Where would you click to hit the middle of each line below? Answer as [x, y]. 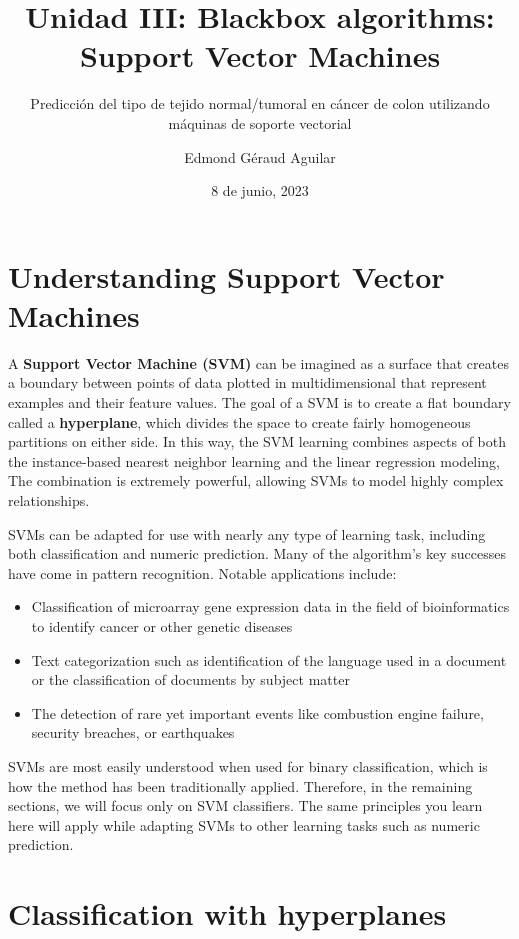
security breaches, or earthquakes [133, 732]
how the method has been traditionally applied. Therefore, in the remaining [240, 785]
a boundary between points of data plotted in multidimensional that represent [247, 382]
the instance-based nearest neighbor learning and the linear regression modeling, [254, 460]
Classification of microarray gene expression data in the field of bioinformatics [270, 606]
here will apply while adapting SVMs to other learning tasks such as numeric [244, 824]
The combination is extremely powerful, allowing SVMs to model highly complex [256, 480]
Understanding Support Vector [226, 275]
